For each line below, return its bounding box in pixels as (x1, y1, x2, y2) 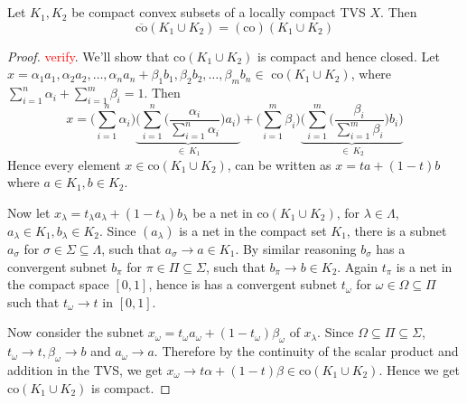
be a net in (192, 202, 253, 221)
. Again (337, 257, 378, 276)
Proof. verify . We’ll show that (7, 46, 170, 65)
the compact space (7, 275, 109, 294)
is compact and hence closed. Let (257, 46, 440, 65)
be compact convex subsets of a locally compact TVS (71, 3, 366, 22)
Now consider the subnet (7, 323, 145, 342)
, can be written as (227, 155, 332, 174)
